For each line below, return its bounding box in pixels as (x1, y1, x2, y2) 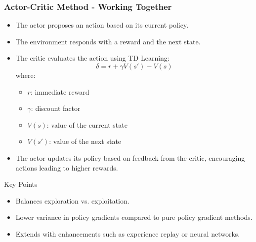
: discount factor (31, 103, 81, 113)
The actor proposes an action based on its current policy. (15, 20, 189, 30)
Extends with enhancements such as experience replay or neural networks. (15, 228, 240, 239)
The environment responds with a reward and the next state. (15, 36, 201, 46)
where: (15, 70, 36, 80)
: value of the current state (46, 119, 128, 130)
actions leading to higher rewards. (15, 162, 118, 173)
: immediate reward (30, 86, 89, 97)
